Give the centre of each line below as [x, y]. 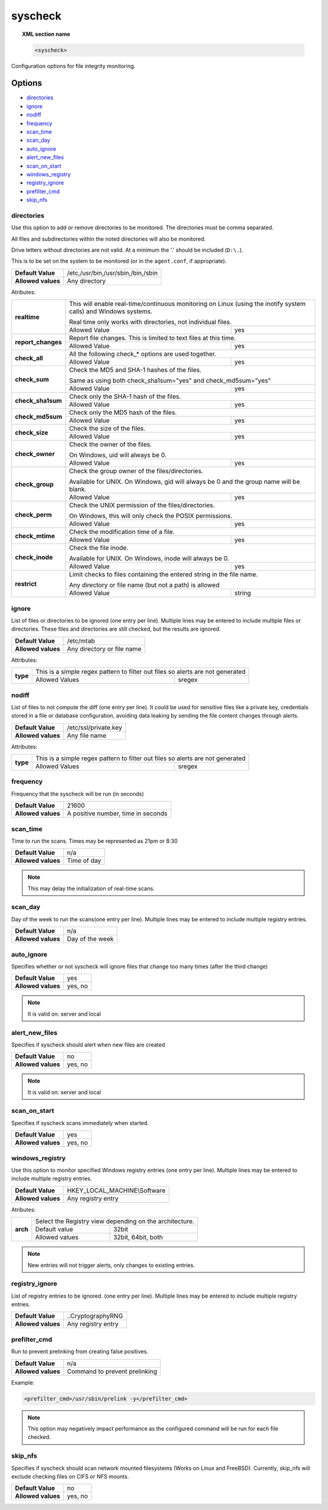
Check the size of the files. [107, 429]
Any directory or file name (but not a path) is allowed [144, 585]
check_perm [33, 514]
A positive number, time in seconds [117, 814]
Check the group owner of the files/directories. [136, 471]
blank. [78, 490]
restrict [26, 584]
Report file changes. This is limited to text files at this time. [152, 338]
